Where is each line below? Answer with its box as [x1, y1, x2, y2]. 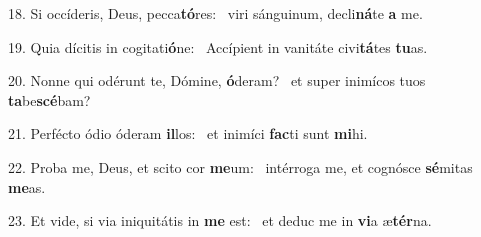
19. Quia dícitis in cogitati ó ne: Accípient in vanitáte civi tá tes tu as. [8, 36, 428, 57]
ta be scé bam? [8, 89, 91, 110]
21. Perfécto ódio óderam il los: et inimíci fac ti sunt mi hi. [8, 123, 368, 144]
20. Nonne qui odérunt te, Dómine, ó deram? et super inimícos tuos [8, 70, 426, 91]
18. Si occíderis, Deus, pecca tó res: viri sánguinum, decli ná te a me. [8, 3, 423, 23]
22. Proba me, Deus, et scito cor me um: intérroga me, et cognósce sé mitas [8, 156, 473, 177]
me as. [8, 176, 46, 197]
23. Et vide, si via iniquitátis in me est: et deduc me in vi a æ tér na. [8, 210, 432, 231]
